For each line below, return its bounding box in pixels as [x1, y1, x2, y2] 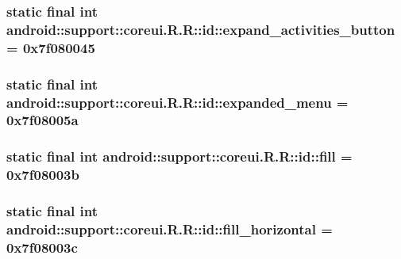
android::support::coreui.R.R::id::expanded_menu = [6, 92, 349, 112]
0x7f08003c [6, 237, 78, 257]
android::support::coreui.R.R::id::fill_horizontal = [6, 219, 333, 238]
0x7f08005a [6, 110, 79, 130]
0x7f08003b [6, 165, 79, 185]
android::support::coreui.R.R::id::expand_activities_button [6, 19, 395, 39]
